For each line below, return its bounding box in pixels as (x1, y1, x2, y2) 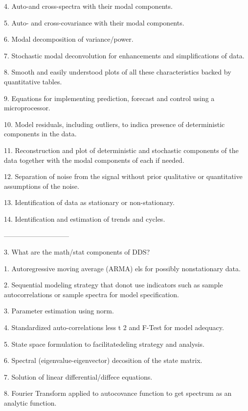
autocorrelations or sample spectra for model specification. (4, 289, 179, 299)
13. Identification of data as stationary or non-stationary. (4, 197, 175, 207)
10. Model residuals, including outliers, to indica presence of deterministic (4, 119, 225, 129)
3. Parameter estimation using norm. (4, 306, 114, 316)
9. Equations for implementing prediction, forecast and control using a (4, 93, 215, 103)
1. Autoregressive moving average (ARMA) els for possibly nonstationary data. (4, 263, 241, 273)
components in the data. (4, 128, 77, 139)
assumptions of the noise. (4, 180, 79, 191)
